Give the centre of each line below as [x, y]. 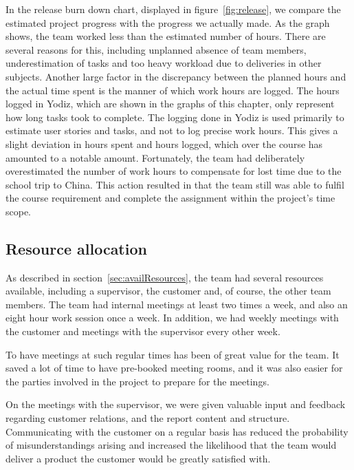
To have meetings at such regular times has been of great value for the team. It [173, 354]
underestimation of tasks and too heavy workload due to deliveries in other [164, 63]
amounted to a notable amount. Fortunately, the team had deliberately [155, 157]
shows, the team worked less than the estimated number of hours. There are [166, 36]
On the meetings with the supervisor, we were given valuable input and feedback [176, 404]
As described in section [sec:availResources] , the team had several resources [165, 277]
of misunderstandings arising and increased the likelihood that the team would [171, 445]
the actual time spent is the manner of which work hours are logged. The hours [173, 90]
